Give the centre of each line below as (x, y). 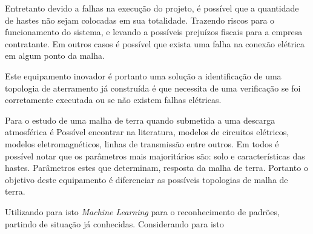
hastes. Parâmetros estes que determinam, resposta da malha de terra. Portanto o (156, 168)
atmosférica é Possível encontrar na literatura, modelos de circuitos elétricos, (147, 132)
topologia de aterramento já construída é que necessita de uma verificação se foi (153, 88)
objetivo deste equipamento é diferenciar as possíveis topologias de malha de (147, 179)
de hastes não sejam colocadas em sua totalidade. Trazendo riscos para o (140, 20)
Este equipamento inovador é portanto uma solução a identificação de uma (143, 75)
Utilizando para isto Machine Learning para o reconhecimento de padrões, (142, 211)
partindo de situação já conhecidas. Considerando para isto (114, 223)
